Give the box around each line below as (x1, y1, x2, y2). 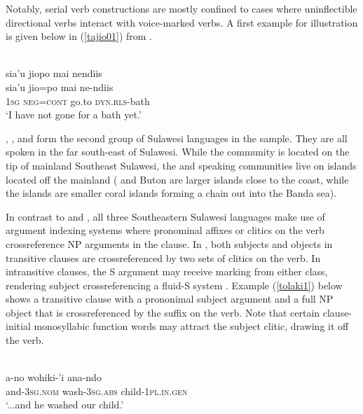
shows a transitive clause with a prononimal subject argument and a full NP (6, 291, 334, 306)
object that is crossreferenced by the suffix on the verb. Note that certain (6, 305, 320, 319)
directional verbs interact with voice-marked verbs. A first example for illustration (6, 15, 358, 29)
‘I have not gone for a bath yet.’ (6, 107, 142, 122)
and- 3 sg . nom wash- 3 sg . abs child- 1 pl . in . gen (6, 383, 188, 398)
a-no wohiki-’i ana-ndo (6, 370, 102, 385)
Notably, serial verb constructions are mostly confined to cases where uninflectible (6, 1, 357, 15)
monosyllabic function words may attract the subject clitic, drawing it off (34, 319, 349, 333)
